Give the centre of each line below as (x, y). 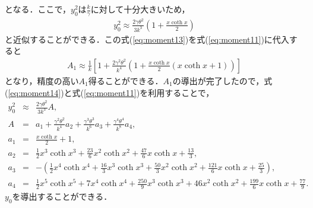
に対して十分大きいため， (140, 9)
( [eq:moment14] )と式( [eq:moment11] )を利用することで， (110, 92)
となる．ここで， (38, 9)
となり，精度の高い (42, 80)
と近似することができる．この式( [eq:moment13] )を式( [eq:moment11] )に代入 (147, 39)
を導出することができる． (62, 196)
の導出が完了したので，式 (222, 80)
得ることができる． (126, 80)
